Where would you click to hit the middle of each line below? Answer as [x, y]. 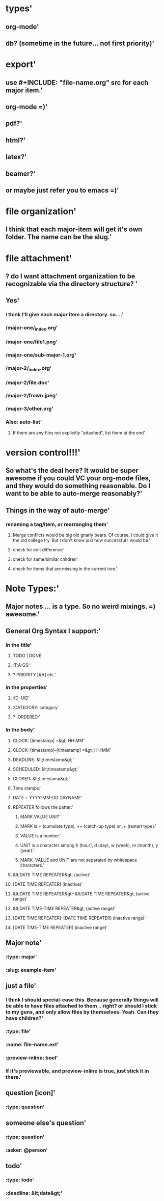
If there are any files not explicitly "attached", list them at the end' [79, 433]
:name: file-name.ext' [32, 1045]
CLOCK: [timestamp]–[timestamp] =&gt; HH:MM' [62, 750]
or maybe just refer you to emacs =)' [62, 190]
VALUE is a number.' [41, 836]
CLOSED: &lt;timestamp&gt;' [41, 778]
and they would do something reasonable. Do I [78, 486]
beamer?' [21, 174]
